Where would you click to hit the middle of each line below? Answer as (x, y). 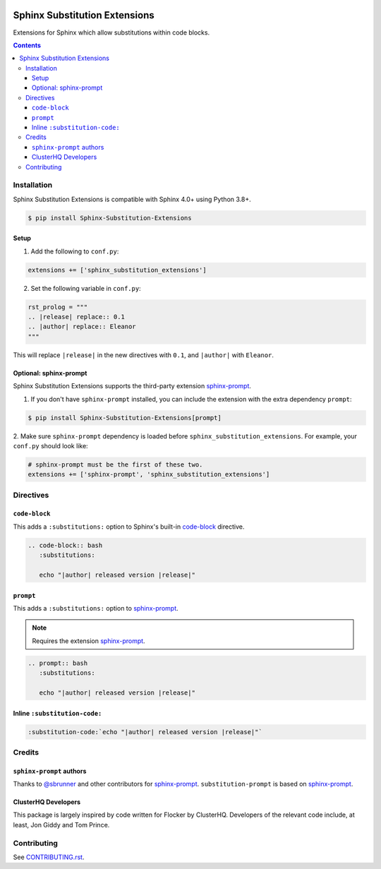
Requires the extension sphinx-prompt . (89, 641)
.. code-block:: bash (65, 545)
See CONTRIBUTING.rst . (49, 857)
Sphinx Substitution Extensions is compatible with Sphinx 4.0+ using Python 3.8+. (132, 199)
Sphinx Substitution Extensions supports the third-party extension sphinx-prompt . (132, 386)
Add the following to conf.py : (75, 251)
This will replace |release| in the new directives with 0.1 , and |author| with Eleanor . (144, 355)
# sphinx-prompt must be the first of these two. (115, 465)
